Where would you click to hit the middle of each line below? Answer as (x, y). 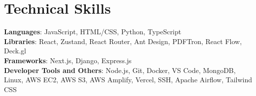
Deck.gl (15, 51)
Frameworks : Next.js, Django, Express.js (68, 60)
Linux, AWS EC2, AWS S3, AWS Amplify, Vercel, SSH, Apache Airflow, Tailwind (128, 80)
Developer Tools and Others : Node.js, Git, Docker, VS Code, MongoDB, (120, 70)
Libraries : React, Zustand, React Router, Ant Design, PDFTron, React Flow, (123, 41)
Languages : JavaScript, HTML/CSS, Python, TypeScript (93, 32)
